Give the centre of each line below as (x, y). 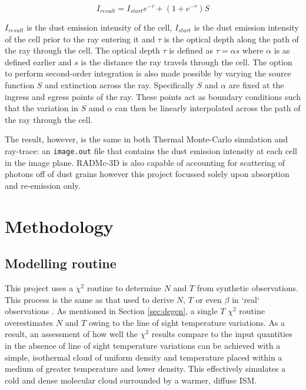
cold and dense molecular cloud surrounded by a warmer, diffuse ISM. (131, 380)
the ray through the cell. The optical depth (82, 50)
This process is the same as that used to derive (89, 299)
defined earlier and (38, 61)
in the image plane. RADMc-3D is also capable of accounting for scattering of (145, 162)
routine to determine (124, 287)
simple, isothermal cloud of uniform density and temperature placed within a (144, 357)
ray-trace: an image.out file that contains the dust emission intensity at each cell (151, 150)
